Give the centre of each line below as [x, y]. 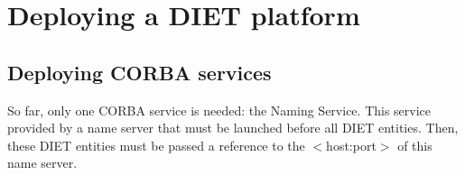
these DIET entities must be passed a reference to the [156, 145]
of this [415, 145]
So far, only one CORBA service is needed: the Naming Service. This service [219, 110]
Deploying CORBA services [139, 72]
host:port [351, 145]
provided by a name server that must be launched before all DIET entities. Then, [233, 128]
